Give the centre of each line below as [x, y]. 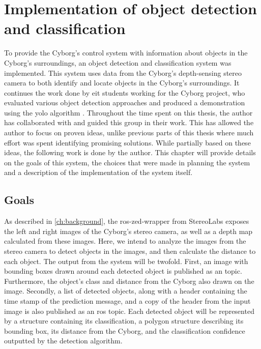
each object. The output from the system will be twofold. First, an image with [126, 261]
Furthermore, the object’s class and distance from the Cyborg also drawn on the [129, 281]
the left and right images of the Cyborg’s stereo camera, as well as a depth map [128, 231]
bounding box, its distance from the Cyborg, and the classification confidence [125, 330]
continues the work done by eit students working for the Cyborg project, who [125, 92]
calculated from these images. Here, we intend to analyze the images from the [125, 241]
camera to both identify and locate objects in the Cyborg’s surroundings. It [122, 83]
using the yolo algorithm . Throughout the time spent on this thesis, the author [128, 112]
